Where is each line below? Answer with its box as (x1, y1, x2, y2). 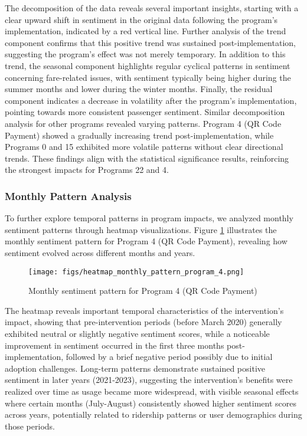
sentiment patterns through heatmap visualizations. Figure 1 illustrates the (5, 223, 277, 235)
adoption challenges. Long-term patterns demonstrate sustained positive (5, 362, 265, 374)
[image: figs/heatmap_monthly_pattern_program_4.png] (28, 267, 244, 276)
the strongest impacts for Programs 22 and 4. (5, 163, 169, 176)
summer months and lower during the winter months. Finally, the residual (5, 83, 273, 95)
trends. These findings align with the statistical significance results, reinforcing (5, 152, 289, 164)
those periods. (5, 419, 55, 432)
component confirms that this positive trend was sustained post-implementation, (5, 36, 296, 48)
